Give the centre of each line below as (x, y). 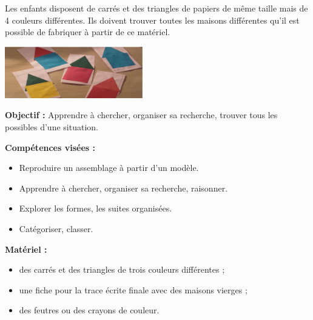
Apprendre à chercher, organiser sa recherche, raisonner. (123, 188)
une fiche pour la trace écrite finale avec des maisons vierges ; (133, 289)
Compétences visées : (50, 147)
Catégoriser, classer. (56, 229)
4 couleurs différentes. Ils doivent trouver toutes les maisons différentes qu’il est (152, 20)
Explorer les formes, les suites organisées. (96, 208)
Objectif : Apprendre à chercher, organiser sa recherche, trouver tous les (141, 115)
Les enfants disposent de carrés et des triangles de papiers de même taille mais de (156, 8)
